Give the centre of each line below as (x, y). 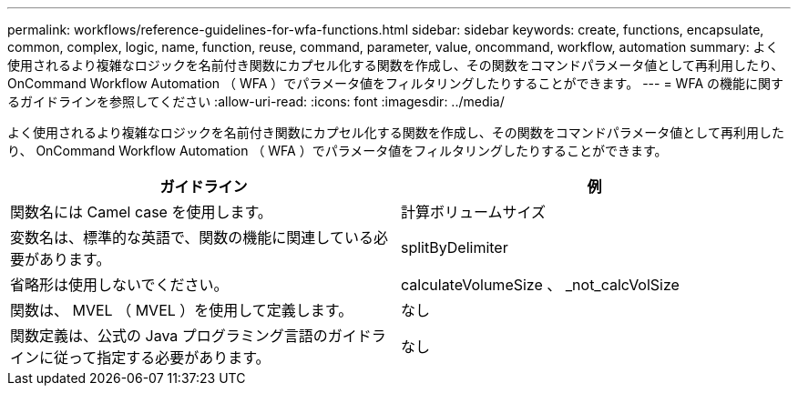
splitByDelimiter (455, 247)
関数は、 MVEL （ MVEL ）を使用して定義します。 (182, 310)
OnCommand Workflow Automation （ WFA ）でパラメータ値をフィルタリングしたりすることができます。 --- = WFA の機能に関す (396, 83)
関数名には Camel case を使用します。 (141, 212)
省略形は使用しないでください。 (119, 285)
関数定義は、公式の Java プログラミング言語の (169, 336)
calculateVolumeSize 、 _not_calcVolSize (540, 285)
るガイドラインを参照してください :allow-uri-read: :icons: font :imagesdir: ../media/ (256, 101)
